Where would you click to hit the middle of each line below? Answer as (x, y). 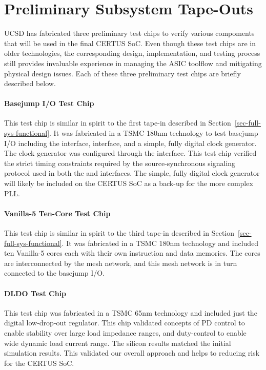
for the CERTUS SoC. (39, 363)
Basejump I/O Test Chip (49, 103)
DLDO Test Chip (35, 293)
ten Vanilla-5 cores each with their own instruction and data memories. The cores (132, 253)
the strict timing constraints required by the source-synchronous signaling (120, 163)
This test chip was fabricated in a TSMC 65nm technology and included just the (131, 312)
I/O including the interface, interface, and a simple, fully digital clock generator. (130, 143)
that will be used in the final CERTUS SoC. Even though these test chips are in (130, 43)
